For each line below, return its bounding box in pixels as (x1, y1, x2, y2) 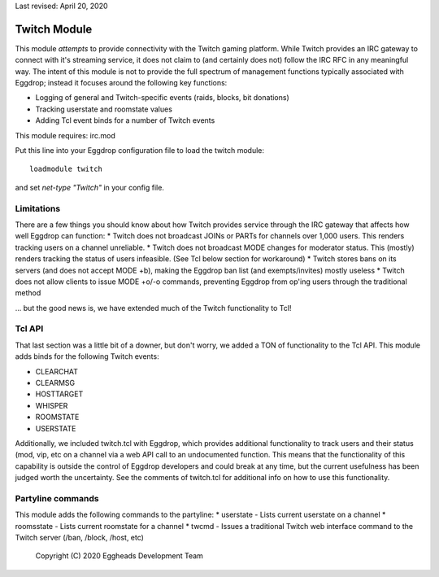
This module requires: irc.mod (15, 130, 115, 140)
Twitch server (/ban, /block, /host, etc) (15, 533, 144, 543)
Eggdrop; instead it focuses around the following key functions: (15, 78, 228, 88)
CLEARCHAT (35, 366, 79, 376)
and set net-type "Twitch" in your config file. (15, 182, 164, 192)
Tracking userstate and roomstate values (35, 104, 172, 114)
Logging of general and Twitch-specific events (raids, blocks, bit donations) (35, 93, 290, 103)
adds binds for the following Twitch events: (15, 352, 159, 361)
